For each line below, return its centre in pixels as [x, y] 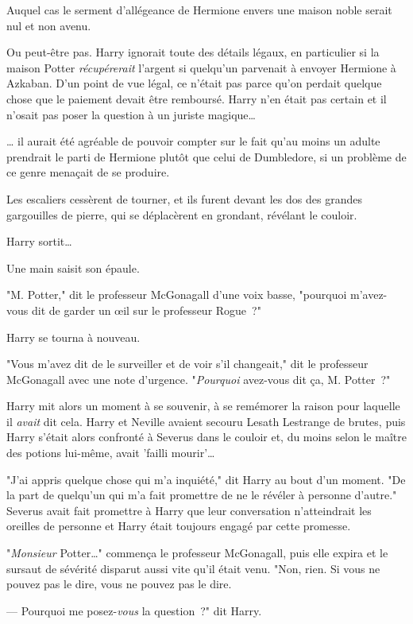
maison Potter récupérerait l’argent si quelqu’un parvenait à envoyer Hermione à [201, 67]
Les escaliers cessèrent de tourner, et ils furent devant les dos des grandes [184, 198]
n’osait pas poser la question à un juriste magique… [131, 114]
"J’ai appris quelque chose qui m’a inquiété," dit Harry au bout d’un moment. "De [206, 479]
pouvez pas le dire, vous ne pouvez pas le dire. [119, 584]
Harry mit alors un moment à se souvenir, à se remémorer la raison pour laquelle [203, 406]
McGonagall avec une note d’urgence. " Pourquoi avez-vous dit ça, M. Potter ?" [199, 379]
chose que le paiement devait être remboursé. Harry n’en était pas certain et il [197, 98]
